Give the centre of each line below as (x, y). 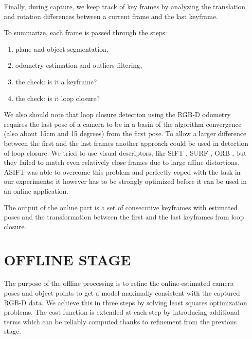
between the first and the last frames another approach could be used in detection (126, 143)
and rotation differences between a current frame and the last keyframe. (111, 16)
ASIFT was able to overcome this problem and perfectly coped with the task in (122, 171)
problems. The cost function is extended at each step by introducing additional (122, 312)
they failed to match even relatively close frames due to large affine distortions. (122, 162)
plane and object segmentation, (62, 49)
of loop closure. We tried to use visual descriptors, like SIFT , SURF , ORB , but (125, 152)
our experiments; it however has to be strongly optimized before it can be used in (126, 181)
